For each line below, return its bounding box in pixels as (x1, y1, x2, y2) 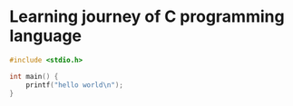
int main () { (9, 72, 59, 81)
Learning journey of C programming (9, 6, 285, 27)
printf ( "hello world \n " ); (25, 80, 124, 90)
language (9, 25, 83, 46)
